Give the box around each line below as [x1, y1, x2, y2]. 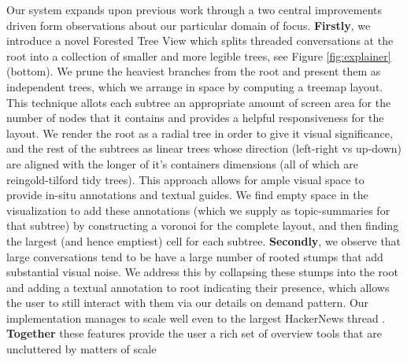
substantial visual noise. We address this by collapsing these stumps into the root [6, 264, 398, 280]
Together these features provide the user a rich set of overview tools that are [6, 325, 382, 342]
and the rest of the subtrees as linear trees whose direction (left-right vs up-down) [6, 140, 402, 157]
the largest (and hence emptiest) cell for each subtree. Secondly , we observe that [6, 232, 401, 249]
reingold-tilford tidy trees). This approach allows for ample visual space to [6, 171, 364, 187]
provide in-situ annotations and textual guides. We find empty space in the [6, 187, 368, 203]
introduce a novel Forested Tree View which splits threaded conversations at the [6, 32, 394, 49]
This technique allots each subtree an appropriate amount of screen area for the [6, 94, 391, 110]
